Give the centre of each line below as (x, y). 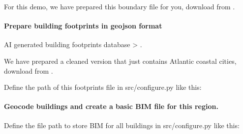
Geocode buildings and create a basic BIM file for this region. (111, 106)
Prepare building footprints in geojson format (83, 26)
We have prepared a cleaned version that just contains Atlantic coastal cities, (120, 61)
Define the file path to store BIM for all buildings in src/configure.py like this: (122, 125)
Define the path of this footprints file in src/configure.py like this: (103, 87)
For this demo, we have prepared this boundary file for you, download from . (120, 6)
